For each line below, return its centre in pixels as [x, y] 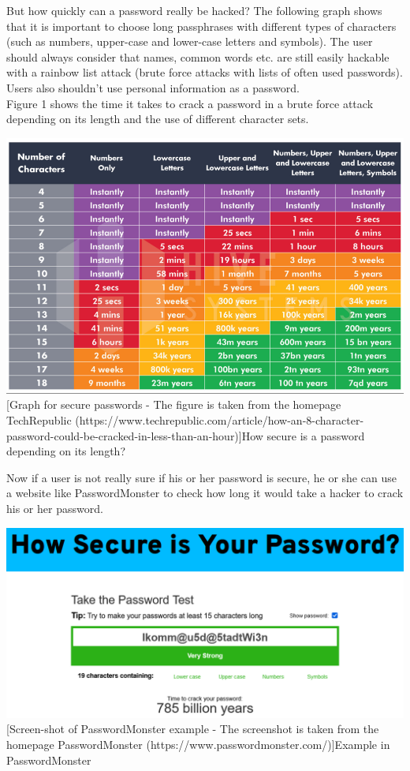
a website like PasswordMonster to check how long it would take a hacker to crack [205, 493]
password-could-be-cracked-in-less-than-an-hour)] [124, 435]
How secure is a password [303, 435]
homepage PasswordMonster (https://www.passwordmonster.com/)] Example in [198, 744]
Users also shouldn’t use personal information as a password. [153, 87]
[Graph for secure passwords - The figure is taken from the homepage [174, 404]
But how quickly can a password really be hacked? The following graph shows [194, 10]
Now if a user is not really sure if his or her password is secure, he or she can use [201, 477]
